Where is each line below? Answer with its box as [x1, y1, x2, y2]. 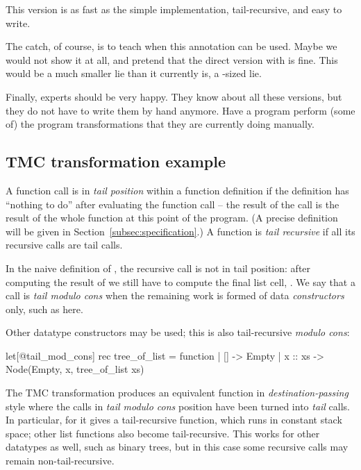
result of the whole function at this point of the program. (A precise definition [6, 210, 338, 225]
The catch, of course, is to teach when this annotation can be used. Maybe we [6, 39, 337, 53]
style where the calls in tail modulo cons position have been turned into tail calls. [6, 398, 351, 413]
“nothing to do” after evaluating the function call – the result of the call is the [6, 196, 339, 211]
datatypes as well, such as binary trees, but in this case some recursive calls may [6, 439, 349, 454]
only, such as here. [6, 301, 83, 316]
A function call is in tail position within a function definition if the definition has [6, 183, 349, 197]
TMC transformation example [6, 151, 226, 172]
